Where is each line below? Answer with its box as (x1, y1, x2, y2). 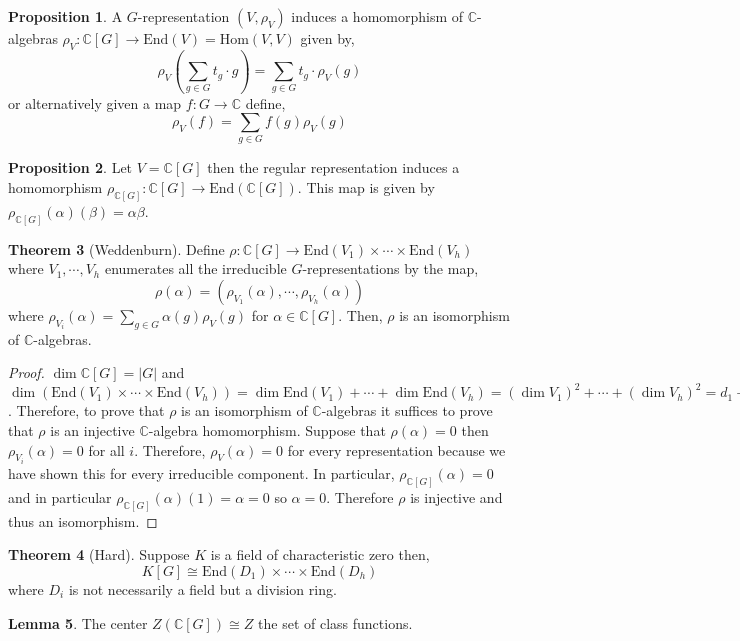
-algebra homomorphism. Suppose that (148, 420, 386, 441)
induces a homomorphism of (291, 6, 464, 26)
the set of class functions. (258, 612, 413, 633)
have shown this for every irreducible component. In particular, (8, 463, 395, 484)
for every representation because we (287, 439, 506, 460)
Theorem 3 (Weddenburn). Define (8, 238, 225, 259)
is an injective (50, 420, 135, 441)
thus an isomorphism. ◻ (8, 510, 158, 531)
